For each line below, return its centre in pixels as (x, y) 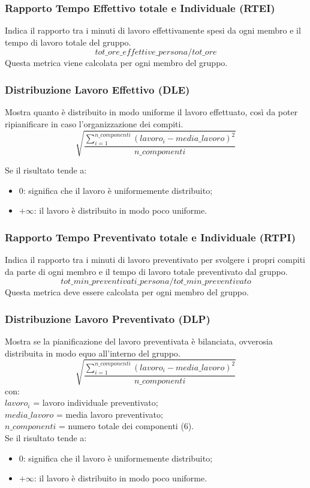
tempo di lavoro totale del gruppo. (68, 42)
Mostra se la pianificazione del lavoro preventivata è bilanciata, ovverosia (139, 341)
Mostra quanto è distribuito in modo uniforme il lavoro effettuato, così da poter (151, 112)
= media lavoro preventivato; (110, 414)
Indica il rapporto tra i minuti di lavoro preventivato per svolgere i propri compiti (155, 259)
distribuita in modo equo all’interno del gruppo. (93, 353)
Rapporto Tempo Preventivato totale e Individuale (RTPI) (151, 237)
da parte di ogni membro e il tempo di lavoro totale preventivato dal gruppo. (146, 271)
